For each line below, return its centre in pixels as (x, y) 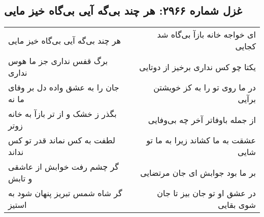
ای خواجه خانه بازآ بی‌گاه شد (206, 35)
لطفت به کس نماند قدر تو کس (62, 140)
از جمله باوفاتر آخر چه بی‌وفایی (202, 119)
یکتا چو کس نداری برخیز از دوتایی (197, 67)
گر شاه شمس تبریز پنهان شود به (65, 193)
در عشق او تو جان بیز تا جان (206, 193)
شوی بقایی (237, 205)
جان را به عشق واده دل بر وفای (64, 87)
